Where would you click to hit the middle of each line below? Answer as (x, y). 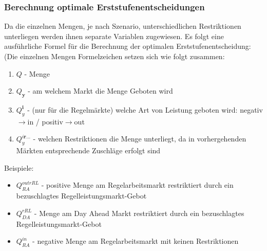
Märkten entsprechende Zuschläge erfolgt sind (88, 150)
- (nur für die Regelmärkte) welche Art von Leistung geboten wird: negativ (145, 109)
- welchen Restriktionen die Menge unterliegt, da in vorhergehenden (140, 139)
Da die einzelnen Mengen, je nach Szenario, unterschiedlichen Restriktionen (123, 26)
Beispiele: (19, 167)
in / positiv (45, 121)
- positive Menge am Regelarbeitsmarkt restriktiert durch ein (137, 185)
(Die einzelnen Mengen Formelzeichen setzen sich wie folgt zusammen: (115, 56)
